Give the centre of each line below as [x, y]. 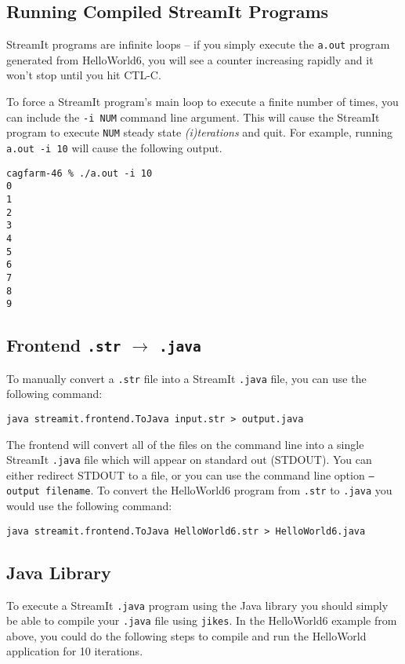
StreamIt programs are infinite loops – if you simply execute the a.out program [198, 44]
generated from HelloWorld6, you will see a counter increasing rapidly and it [190, 59]
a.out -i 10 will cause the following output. [114, 147]
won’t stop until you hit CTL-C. [84, 75]
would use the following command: [89, 506]
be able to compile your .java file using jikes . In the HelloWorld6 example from [202, 620]
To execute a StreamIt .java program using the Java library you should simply [197, 605]
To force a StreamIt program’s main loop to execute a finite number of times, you [202, 102]
